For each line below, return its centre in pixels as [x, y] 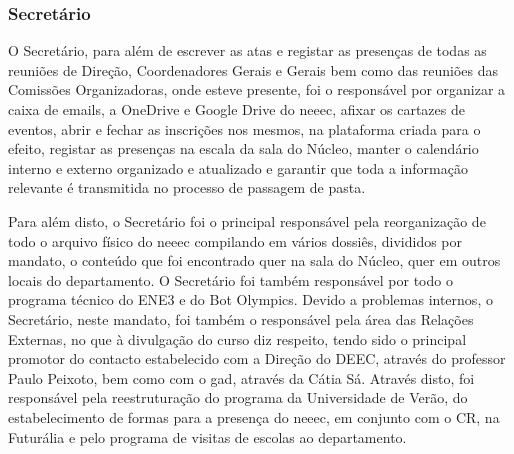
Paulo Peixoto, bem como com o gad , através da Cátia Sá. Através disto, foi [241, 377]
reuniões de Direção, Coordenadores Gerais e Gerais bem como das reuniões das [253, 69]
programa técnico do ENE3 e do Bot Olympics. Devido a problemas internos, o [250, 299]
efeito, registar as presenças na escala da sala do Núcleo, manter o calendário [243, 148]
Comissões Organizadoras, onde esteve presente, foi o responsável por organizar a [257, 89]
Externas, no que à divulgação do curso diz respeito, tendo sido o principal [237, 338]
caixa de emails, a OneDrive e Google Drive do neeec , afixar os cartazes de [236, 109]
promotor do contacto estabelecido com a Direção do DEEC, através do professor [257, 358]
